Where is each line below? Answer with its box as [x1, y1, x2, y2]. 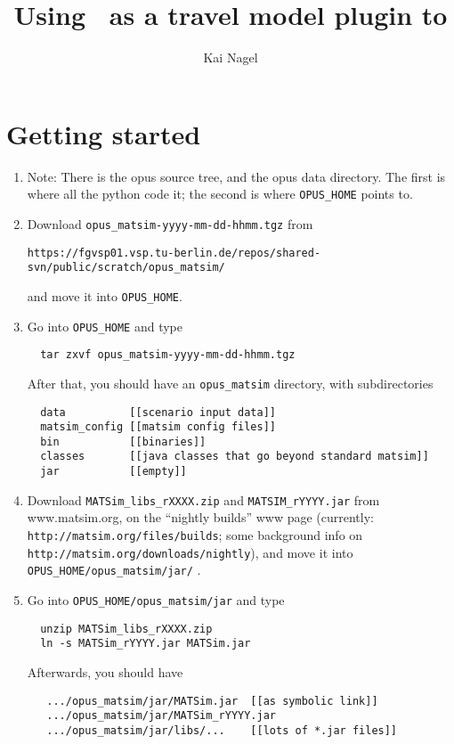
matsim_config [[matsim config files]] [40, 421, 276, 434]
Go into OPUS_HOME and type [27, 316, 183, 335]
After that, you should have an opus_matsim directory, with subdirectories [27, 373, 434, 392]
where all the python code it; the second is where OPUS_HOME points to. [27, 184, 413, 203]
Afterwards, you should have [27, 662, 183, 681]
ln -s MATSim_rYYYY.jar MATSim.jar [40, 637, 251, 650]
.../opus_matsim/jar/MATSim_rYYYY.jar [46, 709, 276, 723]
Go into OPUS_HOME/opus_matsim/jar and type [27, 591, 285, 609]
